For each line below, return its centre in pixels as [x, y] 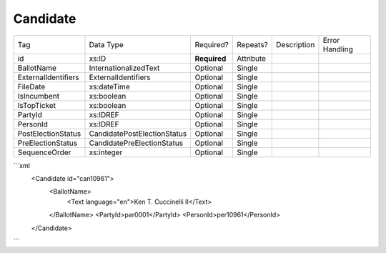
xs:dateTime [109, 86]
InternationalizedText [124, 68]
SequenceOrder [44, 152]
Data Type [107, 44]
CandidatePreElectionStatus [136, 143]
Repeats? [252, 44]
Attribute [252, 59]
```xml [21, 165]
